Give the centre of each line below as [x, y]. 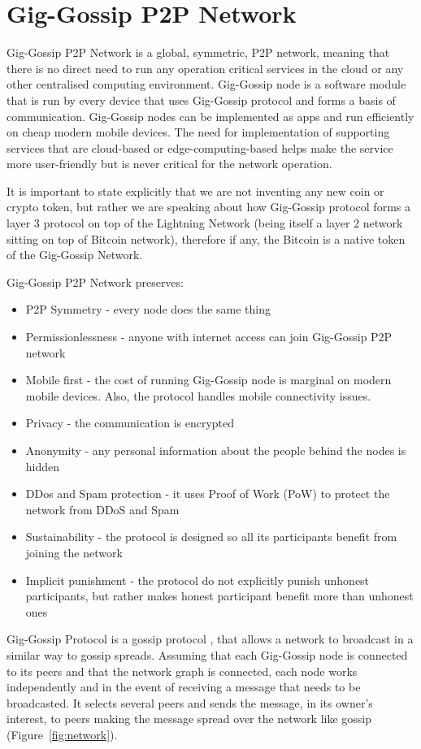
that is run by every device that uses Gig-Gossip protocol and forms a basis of [201, 100]
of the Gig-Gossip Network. [75, 255]
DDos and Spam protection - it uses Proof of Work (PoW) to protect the [208, 494]
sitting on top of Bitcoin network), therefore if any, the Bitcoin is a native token [206, 238]
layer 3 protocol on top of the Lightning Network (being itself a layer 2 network [205, 223]
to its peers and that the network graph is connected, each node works [182, 671]
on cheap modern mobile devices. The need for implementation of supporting [198, 132]
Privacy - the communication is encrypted [130, 423]
